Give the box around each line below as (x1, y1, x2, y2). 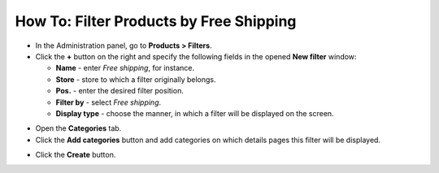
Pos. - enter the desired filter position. (55, 86, 185, 96)
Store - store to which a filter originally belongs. (55, 74, 216, 84)
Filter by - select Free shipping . (55, 97, 162, 107)
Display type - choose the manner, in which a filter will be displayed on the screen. (55, 108, 334, 118)
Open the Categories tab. (35, 123, 122, 133)
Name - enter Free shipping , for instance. (55, 63, 195, 73)
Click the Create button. (35, 150, 116, 160)
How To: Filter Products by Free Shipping (15, 12, 297, 30)
